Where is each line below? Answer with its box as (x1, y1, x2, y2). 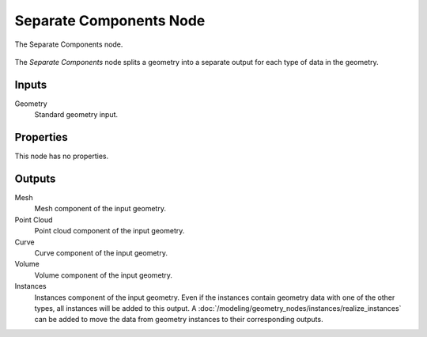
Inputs (14, 78, 47, 91)
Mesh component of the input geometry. (34, 204, 166, 214)
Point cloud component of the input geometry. (34, 226, 185, 236)
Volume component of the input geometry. (34, 270, 173, 280)
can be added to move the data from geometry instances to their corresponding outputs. (34, 315, 323, 324)
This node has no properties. (14, 151, 109, 161)
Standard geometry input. (34, 110, 119, 119)
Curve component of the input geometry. (34, 248, 168, 257)
